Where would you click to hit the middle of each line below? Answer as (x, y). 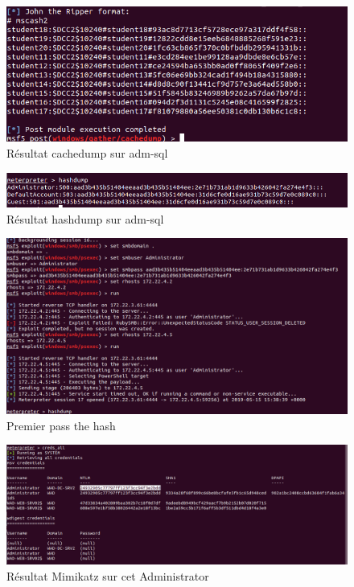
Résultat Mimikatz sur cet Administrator (108, 575)
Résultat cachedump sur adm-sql (87, 152)
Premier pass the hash (61, 425)
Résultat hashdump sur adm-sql (85, 218)
